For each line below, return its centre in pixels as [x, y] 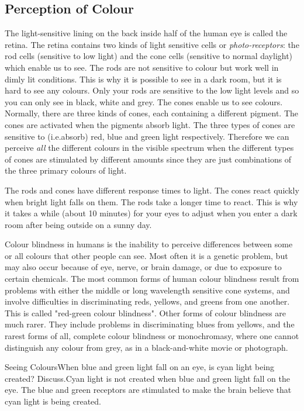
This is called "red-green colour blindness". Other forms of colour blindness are [146, 312]
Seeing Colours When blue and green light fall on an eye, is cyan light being [140, 367]
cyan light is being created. [53, 401]
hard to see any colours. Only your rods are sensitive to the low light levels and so [152, 90]
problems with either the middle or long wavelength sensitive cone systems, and [147, 290]
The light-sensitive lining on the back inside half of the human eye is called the [146, 33]
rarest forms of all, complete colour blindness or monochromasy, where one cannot [152, 336]
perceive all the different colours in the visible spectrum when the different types [149, 148]
